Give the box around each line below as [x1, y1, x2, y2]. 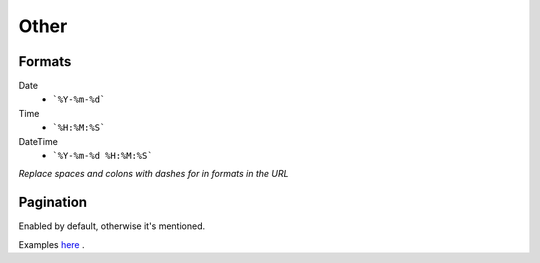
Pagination [18, 194, 88, 211]
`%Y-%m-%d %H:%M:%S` [52, 150, 154, 162]
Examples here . [18, 238, 85, 250]
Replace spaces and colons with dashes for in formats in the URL [18, 168, 289, 180]
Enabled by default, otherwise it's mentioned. [18, 220, 206, 232]
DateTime [18, 135, 59, 147]
